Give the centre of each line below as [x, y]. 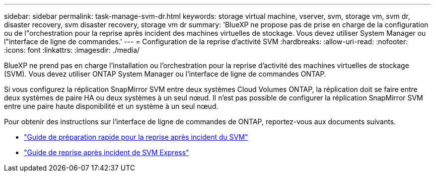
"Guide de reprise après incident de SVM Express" [107, 152]
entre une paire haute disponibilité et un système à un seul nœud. [111, 106]
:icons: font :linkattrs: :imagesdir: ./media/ [72, 50]
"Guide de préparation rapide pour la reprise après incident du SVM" [136, 137]
